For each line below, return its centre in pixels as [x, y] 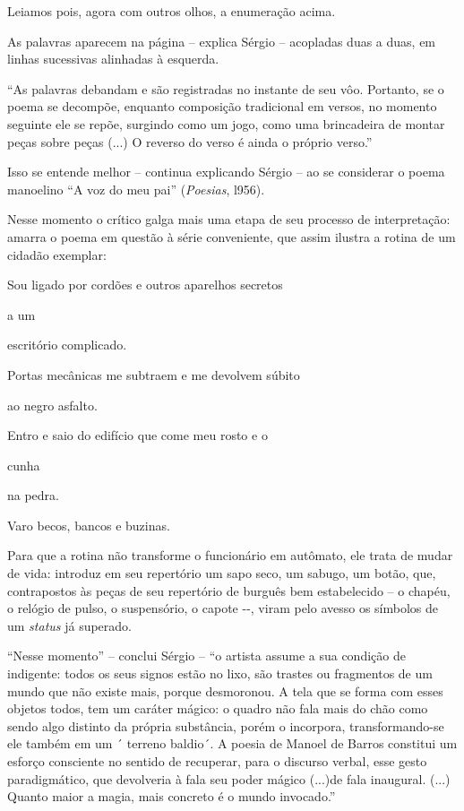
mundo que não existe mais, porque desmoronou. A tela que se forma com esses [225, 690]
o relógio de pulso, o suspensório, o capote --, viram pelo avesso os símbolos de [223, 608]
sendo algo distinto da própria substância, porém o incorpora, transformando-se [226, 725]
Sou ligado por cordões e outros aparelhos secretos [145, 285]
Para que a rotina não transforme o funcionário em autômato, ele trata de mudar [230, 555]
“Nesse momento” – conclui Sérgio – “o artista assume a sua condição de [206, 656]
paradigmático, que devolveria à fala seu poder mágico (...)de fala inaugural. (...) [229, 778]
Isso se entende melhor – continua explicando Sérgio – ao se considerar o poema [226, 172]
